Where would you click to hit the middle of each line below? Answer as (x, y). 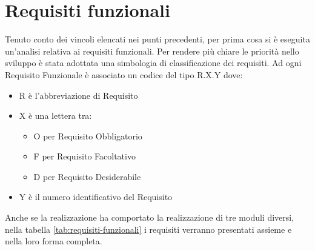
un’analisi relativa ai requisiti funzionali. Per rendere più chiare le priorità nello (152, 51)
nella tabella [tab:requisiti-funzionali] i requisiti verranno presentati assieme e (148, 229)
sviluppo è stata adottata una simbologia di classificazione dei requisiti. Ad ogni (153, 63)
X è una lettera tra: (55, 115)
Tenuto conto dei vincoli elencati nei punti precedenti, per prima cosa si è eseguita (157, 39)
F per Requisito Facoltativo (85, 156)
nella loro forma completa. (54, 241)
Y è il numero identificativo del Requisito (96, 197)
